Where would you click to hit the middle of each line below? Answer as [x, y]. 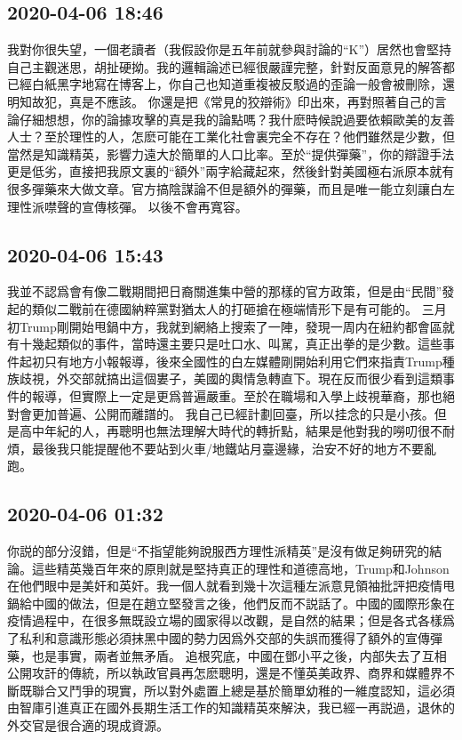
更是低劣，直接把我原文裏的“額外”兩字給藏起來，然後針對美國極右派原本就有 [231, 171]
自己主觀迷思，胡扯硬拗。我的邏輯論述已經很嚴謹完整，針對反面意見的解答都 [231, 66]
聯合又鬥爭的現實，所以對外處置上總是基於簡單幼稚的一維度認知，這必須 [243, 690]
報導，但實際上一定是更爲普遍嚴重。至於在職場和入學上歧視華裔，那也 [237, 395]
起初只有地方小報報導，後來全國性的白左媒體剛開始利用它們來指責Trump [231, 361]
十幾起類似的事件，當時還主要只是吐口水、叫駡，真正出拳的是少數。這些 [231, 344]
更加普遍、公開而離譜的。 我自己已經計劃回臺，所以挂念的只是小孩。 [233, 413]
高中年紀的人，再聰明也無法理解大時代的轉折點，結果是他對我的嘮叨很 [224, 431]
